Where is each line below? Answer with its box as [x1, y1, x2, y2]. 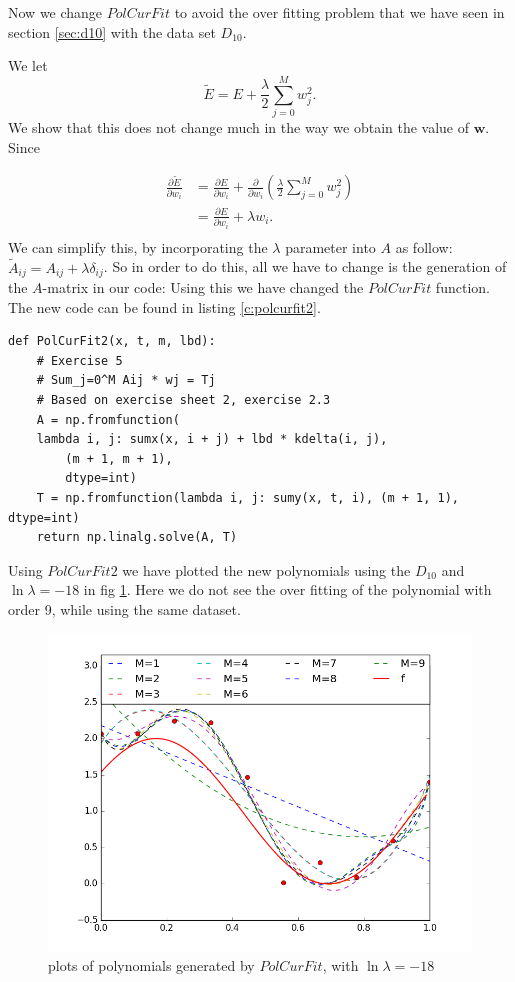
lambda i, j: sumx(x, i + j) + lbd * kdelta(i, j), [36, 432, 388, 447]
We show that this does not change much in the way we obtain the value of [8, 116, 470, 137]
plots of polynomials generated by [48, 955, 255, 976]
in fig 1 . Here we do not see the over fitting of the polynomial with [83, 579, 492, 600]
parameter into [285, 236, 376, 257]
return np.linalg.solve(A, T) [36, 530, 238, 545]
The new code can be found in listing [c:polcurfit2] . [8, 296, 321, 317]
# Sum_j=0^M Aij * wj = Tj [36, 373, 216, 388]
